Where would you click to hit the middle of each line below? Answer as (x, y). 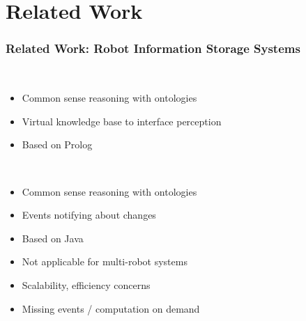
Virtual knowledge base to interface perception (122, 121)
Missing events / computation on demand (111, 308)
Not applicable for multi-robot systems (105, 261)
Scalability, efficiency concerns (86, 284)
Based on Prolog (57, 144)
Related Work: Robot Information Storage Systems (153, 48)
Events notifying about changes (89, 215)
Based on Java (53, 238)
